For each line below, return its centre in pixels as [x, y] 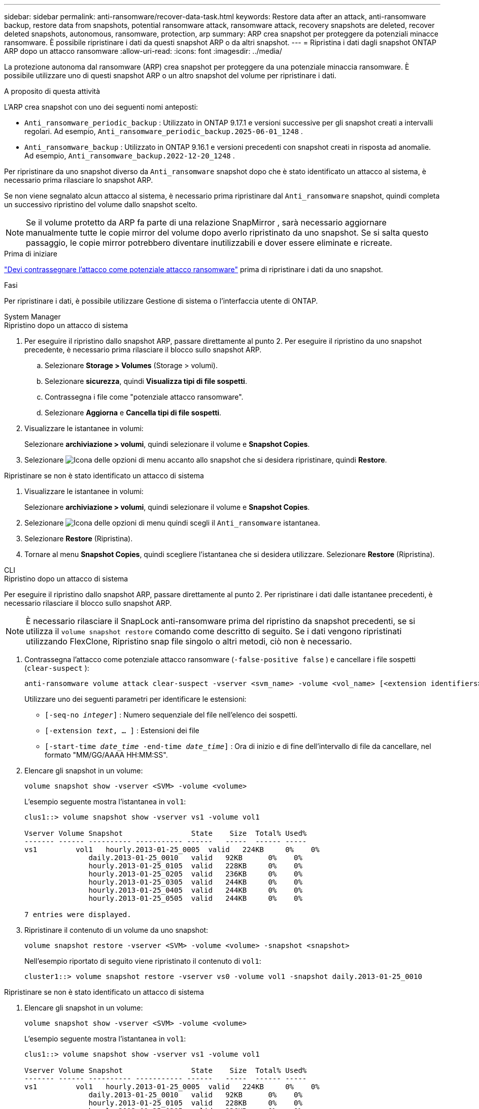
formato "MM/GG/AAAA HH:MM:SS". [106, 755]
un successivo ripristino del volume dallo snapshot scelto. [101, 204]
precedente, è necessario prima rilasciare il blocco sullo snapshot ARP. [143, 350]
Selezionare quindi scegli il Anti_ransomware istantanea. [172, 523]
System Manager [32, 317]
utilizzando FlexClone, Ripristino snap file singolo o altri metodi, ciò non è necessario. [189, 641]
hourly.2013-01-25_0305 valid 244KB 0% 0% [195, 882]
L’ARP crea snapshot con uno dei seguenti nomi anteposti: [101, 107]
